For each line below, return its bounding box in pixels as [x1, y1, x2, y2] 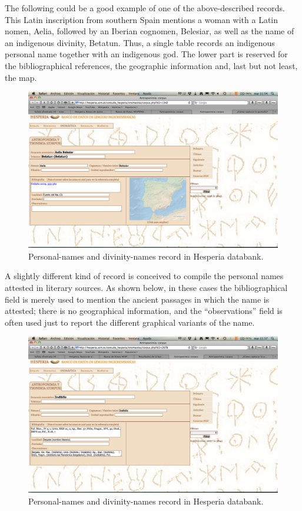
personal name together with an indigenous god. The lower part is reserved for [5, 48, 288, 60]
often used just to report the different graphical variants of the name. [5, 316, 255, 328]
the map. [5, 71, 37, 83]
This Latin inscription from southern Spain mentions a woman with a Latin [5, 13, 278, 25]
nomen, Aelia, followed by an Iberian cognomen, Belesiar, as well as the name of [5, 25, 294, 37]
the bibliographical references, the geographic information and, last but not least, [5, 59, 298, 71]
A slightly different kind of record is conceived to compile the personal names [5, 270, 284, 282]
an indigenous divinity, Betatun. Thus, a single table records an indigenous [5, 36, 275, 48]
